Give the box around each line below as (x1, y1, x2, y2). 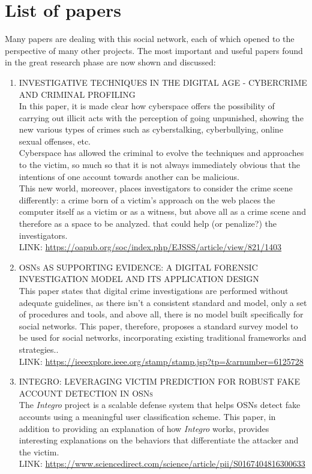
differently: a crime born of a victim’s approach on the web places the (19, 193, 275, 206)
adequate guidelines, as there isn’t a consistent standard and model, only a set (19, 296, 307, 308)
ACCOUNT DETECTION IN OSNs (19, 386, 153, 399)
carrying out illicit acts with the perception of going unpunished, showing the (19, 111, 304, 124)
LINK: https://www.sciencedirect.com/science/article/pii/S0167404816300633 (19, 457, 305, 470)
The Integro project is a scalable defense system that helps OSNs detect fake (19, 398, 301, 411)
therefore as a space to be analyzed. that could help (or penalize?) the (19, 217, 277, 230)
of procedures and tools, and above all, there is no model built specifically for (19, 308, 304, 320)
